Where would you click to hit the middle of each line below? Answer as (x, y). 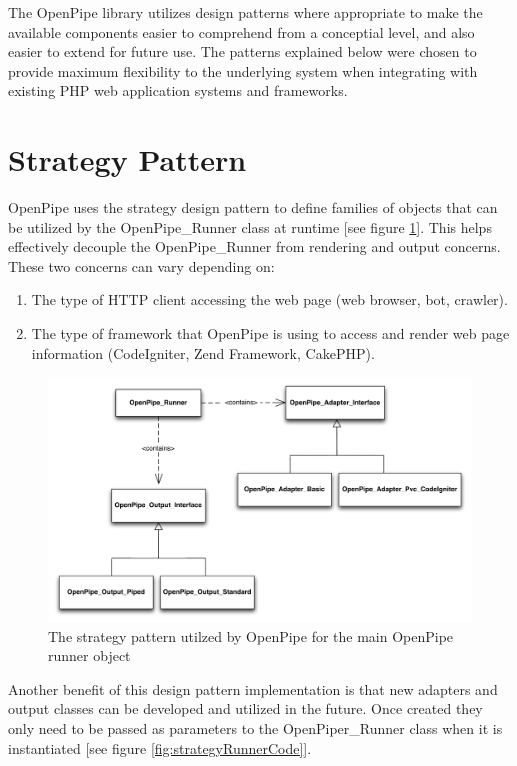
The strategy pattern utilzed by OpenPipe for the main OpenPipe (251, 635)
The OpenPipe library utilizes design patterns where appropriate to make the (245, 12)
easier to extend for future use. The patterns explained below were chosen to (242, 51)
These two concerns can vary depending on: (141, 265)
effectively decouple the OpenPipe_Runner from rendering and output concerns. (254, 246)
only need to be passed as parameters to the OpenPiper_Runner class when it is (255, 727)
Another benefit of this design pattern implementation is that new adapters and (253, 688)
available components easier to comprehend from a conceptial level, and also (241, 31)
